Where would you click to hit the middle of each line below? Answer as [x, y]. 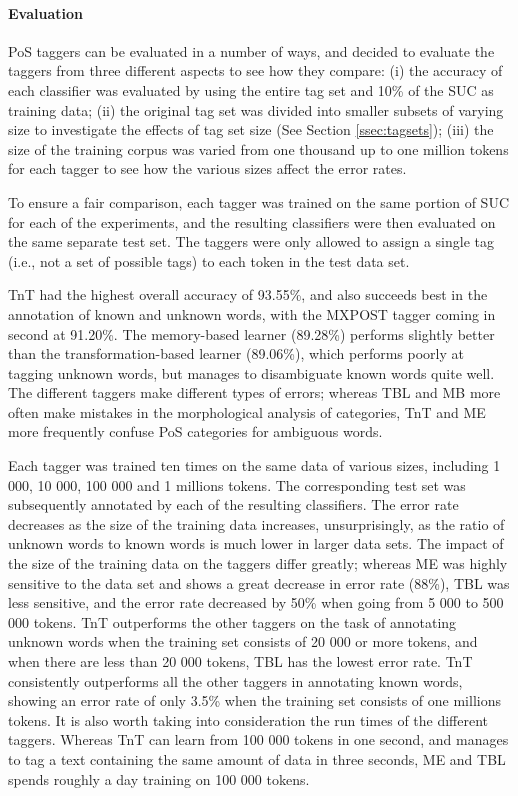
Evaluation [45, 12]
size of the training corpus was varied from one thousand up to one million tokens [258, 148]
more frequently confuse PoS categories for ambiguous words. [195, 431]
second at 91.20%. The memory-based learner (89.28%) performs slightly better [251, 333]
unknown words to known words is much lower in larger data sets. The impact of [256, 543]
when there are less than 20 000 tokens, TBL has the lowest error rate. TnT [240, 661]
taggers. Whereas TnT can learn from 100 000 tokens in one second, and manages [258, 739]
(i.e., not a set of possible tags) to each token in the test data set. [209, 260]
